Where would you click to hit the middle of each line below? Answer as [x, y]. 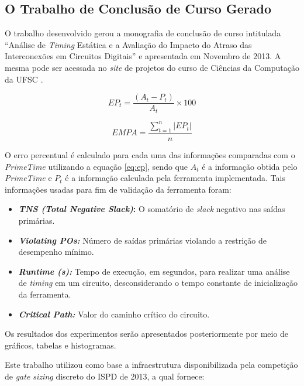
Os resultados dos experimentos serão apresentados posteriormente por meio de [147, 334]
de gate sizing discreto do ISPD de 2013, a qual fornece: [105, 376]
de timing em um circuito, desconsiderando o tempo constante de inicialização [158, 283]
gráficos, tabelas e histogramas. [61, 345]
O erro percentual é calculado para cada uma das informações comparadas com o [150, 155]
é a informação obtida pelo [250, 166]
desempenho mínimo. [56, 252]
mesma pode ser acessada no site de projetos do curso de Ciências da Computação [152, 67]
